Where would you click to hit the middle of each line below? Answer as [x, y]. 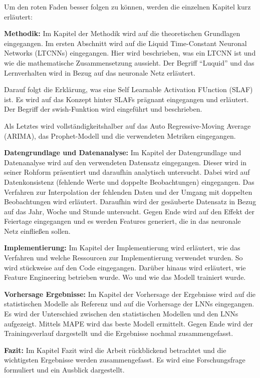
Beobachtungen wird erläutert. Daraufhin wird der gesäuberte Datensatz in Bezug [130, 202]
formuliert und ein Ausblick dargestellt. [64, 369]
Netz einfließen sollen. [37, 231]
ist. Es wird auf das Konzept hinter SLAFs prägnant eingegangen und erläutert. [126, 99]
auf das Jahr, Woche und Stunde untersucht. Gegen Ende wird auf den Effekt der [129, 211]
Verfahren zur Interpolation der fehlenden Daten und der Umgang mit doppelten [128, 192]
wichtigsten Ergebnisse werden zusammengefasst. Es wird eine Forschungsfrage [125, 360]
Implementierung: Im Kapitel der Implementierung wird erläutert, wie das [122, 248]
